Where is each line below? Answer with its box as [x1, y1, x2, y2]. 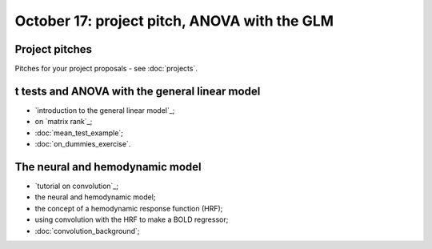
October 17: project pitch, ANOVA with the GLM [14, 12, 334, 30]
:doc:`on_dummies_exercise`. [34, 139, 131, 149]
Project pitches [14, 42, 92, 56]
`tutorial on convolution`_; [34, 181, 119, 191]
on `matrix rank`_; [34, 117, 93, 127]
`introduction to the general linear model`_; [34, 105, 175, 115]
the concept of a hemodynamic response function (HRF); [34, 203, 223, 213]
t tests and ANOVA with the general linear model [14, 84, 261, 98]
